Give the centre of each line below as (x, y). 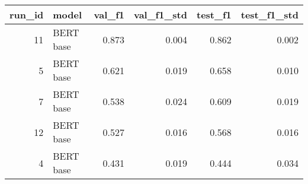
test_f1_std (269, 15)
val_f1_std (160, 15)
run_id (27, 15)
